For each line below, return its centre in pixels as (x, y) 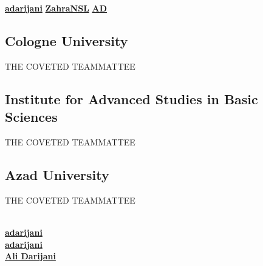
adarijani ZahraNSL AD (56, 8)
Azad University (57, 174)
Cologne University (67, 40)
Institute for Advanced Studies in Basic (131, 98)
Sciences (31, 117)
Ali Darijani (30, 256)
